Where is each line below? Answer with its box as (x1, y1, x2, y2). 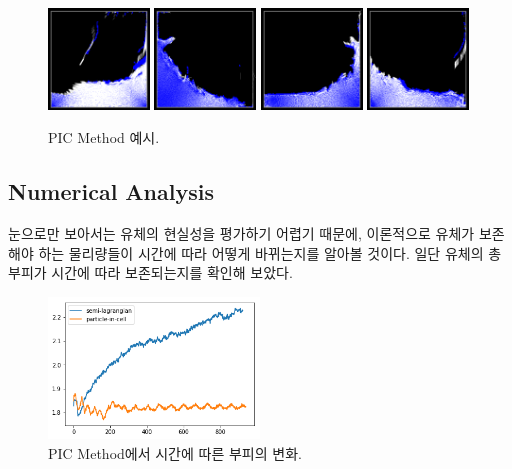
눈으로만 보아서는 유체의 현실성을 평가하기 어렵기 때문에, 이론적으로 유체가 (8, 223, 475, 244)
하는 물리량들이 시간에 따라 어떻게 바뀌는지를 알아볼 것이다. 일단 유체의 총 (38, 242, 502, 263)
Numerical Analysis (8, 176, 214, 207)
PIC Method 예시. (48, 127, 160, 148)
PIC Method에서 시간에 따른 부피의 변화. (48, 442, 302, 463)
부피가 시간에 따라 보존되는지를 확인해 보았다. (8, 262, 293, 283)
